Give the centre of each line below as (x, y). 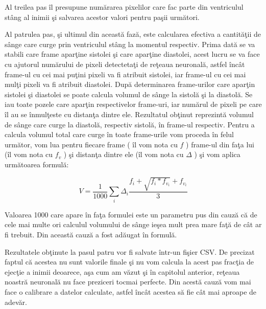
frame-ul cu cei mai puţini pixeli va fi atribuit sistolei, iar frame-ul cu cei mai (125, 74)
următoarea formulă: (37, 164)
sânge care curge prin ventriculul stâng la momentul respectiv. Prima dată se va (130, 44)
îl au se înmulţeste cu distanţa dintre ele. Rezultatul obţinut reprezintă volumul (129, 114)
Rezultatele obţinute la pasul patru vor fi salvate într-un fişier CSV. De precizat (130, 251)
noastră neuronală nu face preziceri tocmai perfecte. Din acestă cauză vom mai (128, 282)
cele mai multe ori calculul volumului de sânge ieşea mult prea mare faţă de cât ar (133, 224)
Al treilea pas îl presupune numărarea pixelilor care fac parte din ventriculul (124, 7)
